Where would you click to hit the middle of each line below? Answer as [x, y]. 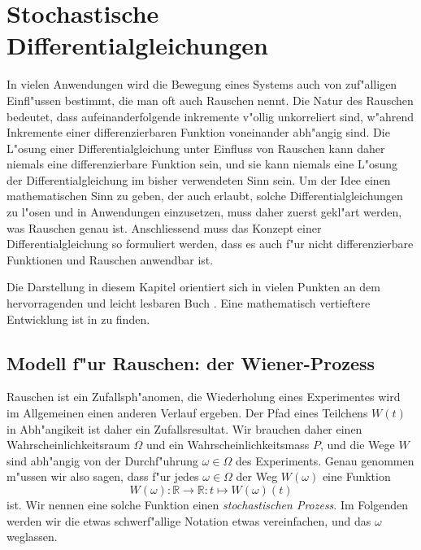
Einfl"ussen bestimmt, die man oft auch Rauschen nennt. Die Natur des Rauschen [210, 100]
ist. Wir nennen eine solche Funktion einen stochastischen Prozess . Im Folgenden [207, 504]
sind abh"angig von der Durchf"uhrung [103, 460]
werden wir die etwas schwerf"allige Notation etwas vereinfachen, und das [189, 520]
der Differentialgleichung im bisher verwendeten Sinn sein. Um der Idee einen [199, 179]
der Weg [257, 476]
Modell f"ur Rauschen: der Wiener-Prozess [191, 362]
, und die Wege [357, 445]
